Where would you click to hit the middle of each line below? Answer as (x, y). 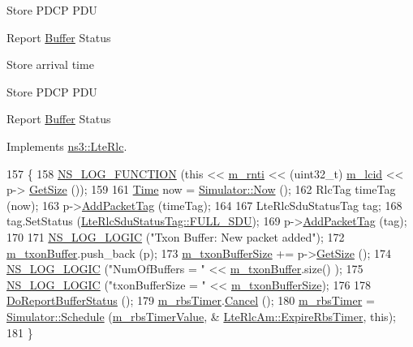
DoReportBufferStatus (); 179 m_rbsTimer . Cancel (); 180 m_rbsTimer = (191, 300)
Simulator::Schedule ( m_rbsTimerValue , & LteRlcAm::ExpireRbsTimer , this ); (201, 316)
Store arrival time (50, 64)
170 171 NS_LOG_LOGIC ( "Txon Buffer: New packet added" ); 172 (176, 236)
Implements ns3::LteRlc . (67, 146)
